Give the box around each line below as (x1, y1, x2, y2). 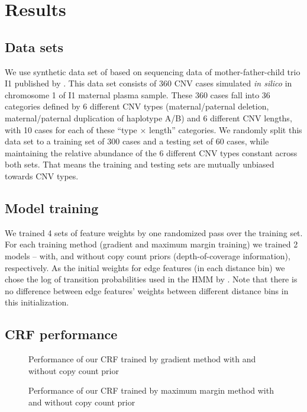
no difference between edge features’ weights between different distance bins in (5, 284, 289, 297)
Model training (5, 198, 99, 217)
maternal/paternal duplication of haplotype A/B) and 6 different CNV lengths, (5, 111, 292, 124)
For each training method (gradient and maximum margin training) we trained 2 (5, 238, 298, 250)
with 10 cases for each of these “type (5, 123, 137, 136)
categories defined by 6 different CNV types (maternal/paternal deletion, (5, 100, 269, 112)
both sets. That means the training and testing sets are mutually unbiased (5, 158, 274, 170)
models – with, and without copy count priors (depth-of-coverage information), (5, 249, 290, 262)
